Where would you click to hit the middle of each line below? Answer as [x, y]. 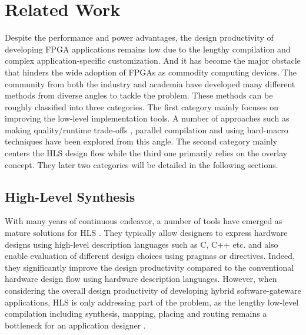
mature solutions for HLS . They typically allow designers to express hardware [146, 233]
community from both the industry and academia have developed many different [150, 83]
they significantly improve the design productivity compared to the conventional [149, 267]
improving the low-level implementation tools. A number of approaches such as [147, 118]
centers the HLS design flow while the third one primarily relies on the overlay [146, 153]
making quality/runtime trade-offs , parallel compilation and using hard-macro [147, 129]
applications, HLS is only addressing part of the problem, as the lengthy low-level [152, 302]
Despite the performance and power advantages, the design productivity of [139, 37]
